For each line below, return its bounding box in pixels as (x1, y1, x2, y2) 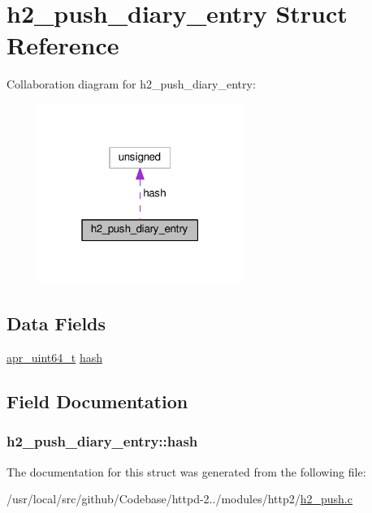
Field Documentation (6, 389, 188, 414)
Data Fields (6, 311, 106, 336)
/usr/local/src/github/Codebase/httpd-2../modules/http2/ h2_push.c (6, 490, 353, 507)
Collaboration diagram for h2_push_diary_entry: (6, 75, 256, 93)
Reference (6, 28, 119, 62)
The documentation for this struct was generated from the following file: (6, 463, 366, 480)
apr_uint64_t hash (6, 349, 102, 366)
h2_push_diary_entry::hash (6, 431, 198, 451)
